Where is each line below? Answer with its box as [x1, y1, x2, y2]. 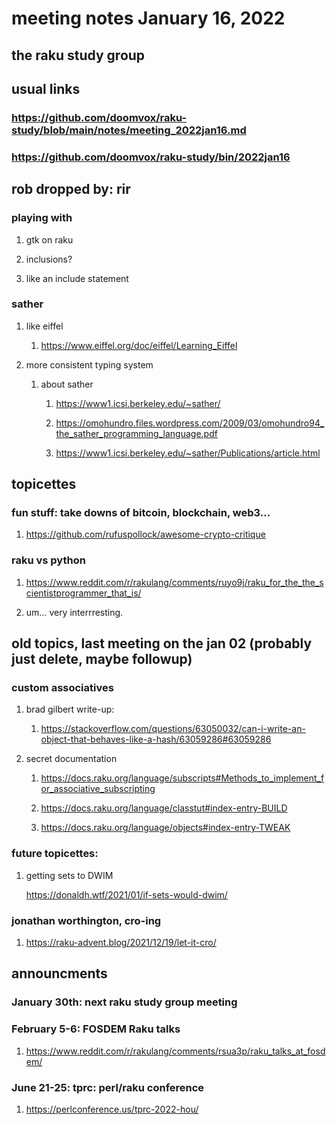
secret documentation [25, 753, 118, 765]
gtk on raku [25, 233, 74, 246]
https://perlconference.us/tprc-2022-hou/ [25, 1103, 199, 1115]
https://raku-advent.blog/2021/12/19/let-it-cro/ [25, 937, 217, 949]
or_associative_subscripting [40, 783, 156, 795]
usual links [11, 80, 81, 97]
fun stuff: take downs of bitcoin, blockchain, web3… [11, 506, 271, 520]
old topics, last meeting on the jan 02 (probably [11, 635, 313, 652]
